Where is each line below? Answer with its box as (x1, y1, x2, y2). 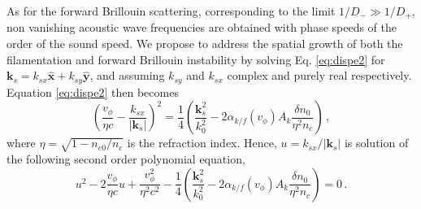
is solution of (344, 134, 409, 151)
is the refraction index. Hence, (127, 134, 277, 151)
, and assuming (89, 67, 165, 84)
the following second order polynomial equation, (7, 150, 245, 168)
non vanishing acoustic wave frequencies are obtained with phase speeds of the (7, 19, 397, 36)
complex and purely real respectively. (227, 67, 412, 84)
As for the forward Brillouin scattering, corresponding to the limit (7, 2, 336, 19)
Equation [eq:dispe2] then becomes (7, 83, 179, 100)
